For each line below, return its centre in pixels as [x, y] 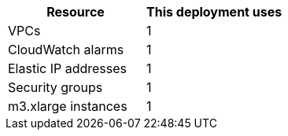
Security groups [55, 87]
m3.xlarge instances [68, 106]
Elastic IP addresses [68, 68]
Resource [76, 12]
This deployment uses [214, 12]
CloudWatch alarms [66, 50]
